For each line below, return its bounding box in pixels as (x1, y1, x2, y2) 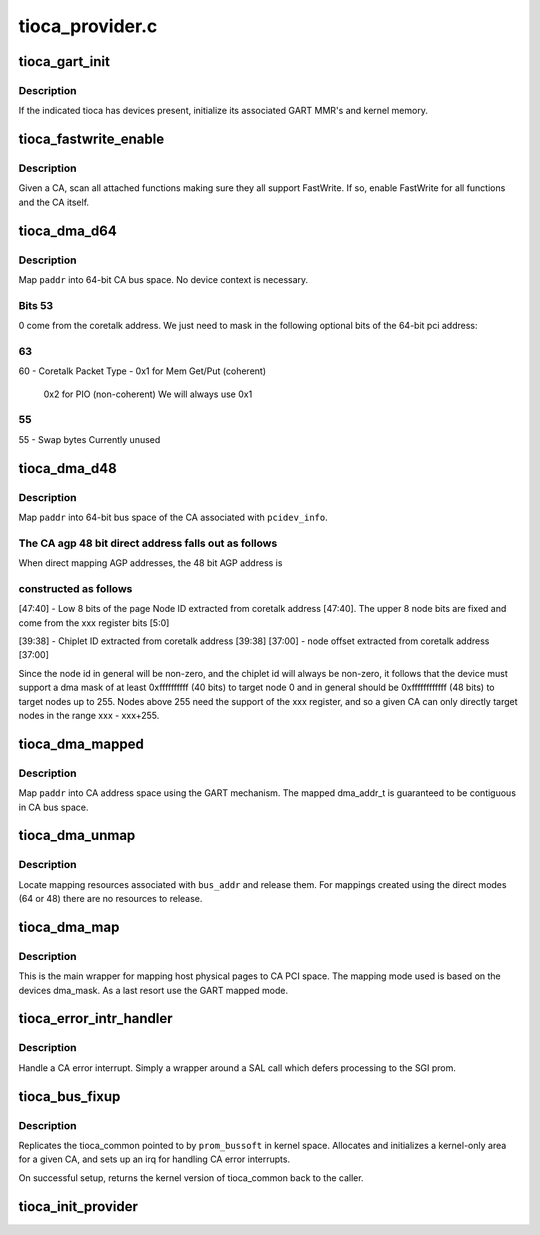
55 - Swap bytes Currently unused (18, 433, 161, 445)
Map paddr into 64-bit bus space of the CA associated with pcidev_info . (18, 511, 329, 523)
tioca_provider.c (18, 15, 158, 37)
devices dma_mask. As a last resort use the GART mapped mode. (18, 984, 289, 996)
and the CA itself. (18, 196, 90, 208)
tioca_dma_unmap (18, 827, 136, 844)
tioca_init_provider (18, 1198, 139, 1215)
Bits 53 (18, 298, 54, 312)
